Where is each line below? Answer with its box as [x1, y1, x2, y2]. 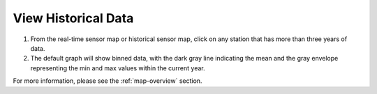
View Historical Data [13, 10, 134, 26]
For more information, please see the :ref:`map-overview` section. [13, 77, 202, 85]
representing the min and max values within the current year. [30, 63, 205, 72]
